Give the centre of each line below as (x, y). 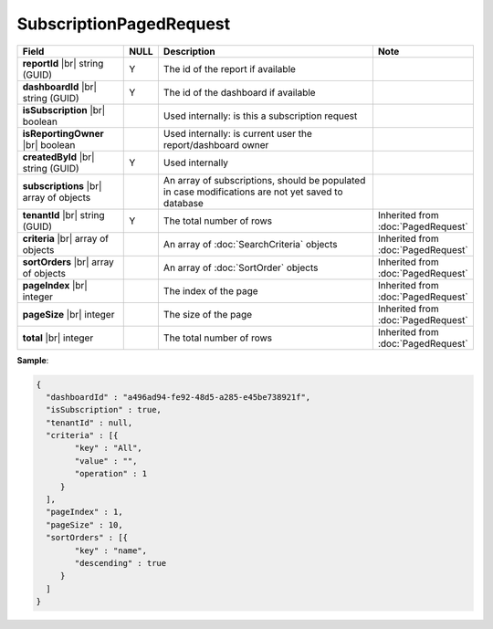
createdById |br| (58, 157)
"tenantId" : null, (89, 423)
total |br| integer (58, 338)
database (184, 203)
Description (189, 51)
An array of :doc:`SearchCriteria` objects (250, 244)
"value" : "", (106, 461)
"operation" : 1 (111, 474)
